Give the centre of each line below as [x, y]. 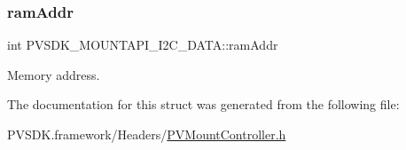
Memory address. [54, 74]
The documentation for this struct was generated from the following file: [203, 104]
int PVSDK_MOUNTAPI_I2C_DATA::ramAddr [143, 45]
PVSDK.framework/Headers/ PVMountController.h [147, 134]
